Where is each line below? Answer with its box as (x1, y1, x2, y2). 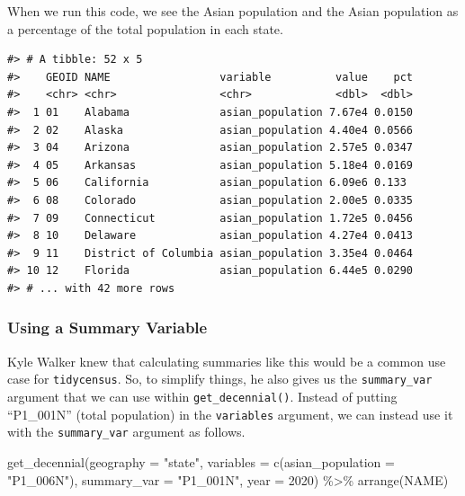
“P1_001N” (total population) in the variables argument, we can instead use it (7, 404, 453, 423)
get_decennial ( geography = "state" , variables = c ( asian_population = (7, 452, 395, 471)
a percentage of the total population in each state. (7, 19, 283, 38)
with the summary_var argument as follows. (7, 422, 246, 441)
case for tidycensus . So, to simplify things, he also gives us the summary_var (7, 369, 433, 388)
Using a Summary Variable (7, 316, 208, 339)
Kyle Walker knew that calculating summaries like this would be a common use (7, 351, 446, 370)
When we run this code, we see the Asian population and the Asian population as (7, 2, 459, 20)
